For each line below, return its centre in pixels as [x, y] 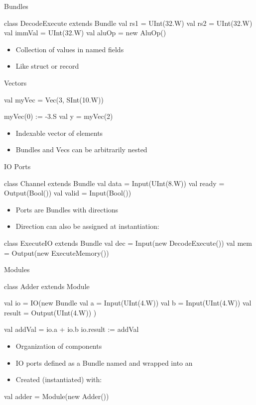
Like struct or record [47, 66]
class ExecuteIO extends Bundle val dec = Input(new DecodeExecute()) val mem [128, 243]
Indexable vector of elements [59, 133]
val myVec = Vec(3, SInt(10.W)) [54, 99]
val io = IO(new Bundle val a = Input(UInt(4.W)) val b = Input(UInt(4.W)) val [128, 303]
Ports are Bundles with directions [67, 209]
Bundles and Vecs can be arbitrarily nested [81, 150]
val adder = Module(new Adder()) [57, 396]
